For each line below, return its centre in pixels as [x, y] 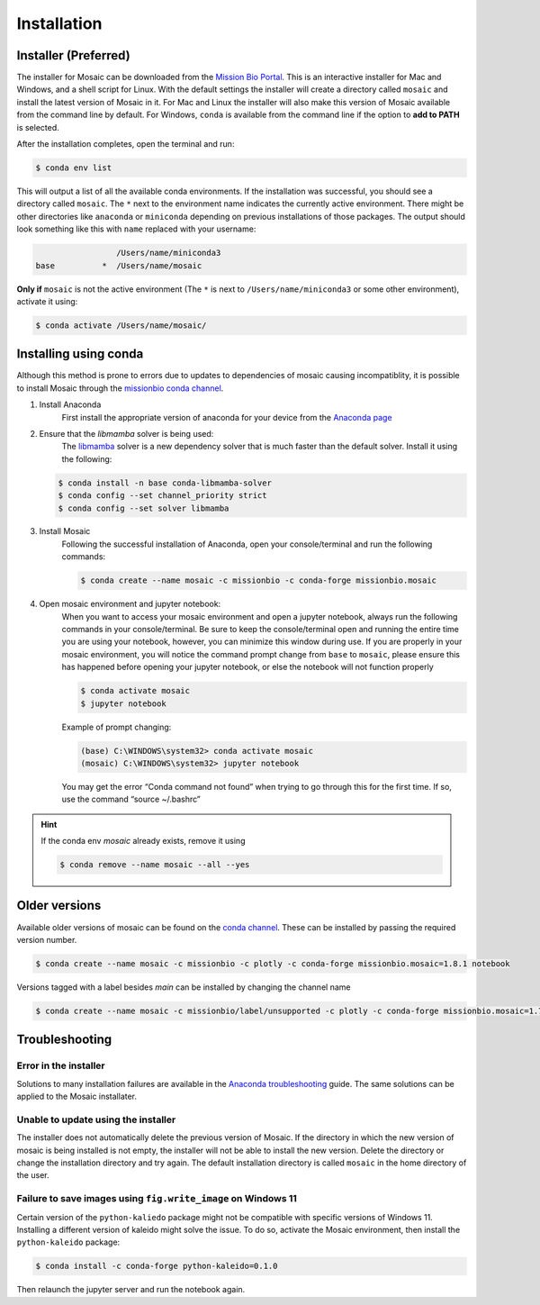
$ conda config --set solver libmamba [144, 508]
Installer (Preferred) [73, 55]
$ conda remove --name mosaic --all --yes [155, 865]
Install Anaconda [70, 404]
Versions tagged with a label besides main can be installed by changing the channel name [184, 987]
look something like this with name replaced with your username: [136, 229]
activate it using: [47, 301]
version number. [47, 939]
